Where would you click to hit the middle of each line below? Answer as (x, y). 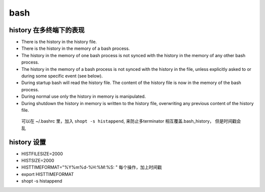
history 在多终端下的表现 (47, 30)
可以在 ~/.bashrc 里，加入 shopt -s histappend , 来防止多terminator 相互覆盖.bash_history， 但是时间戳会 (131, 121)
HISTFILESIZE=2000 (42, 153)
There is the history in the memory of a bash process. (76, 48)
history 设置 (27, 142)
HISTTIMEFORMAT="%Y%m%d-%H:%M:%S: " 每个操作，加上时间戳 (92, 167)
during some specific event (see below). (62, 76)
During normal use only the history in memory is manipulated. (84, 96)
